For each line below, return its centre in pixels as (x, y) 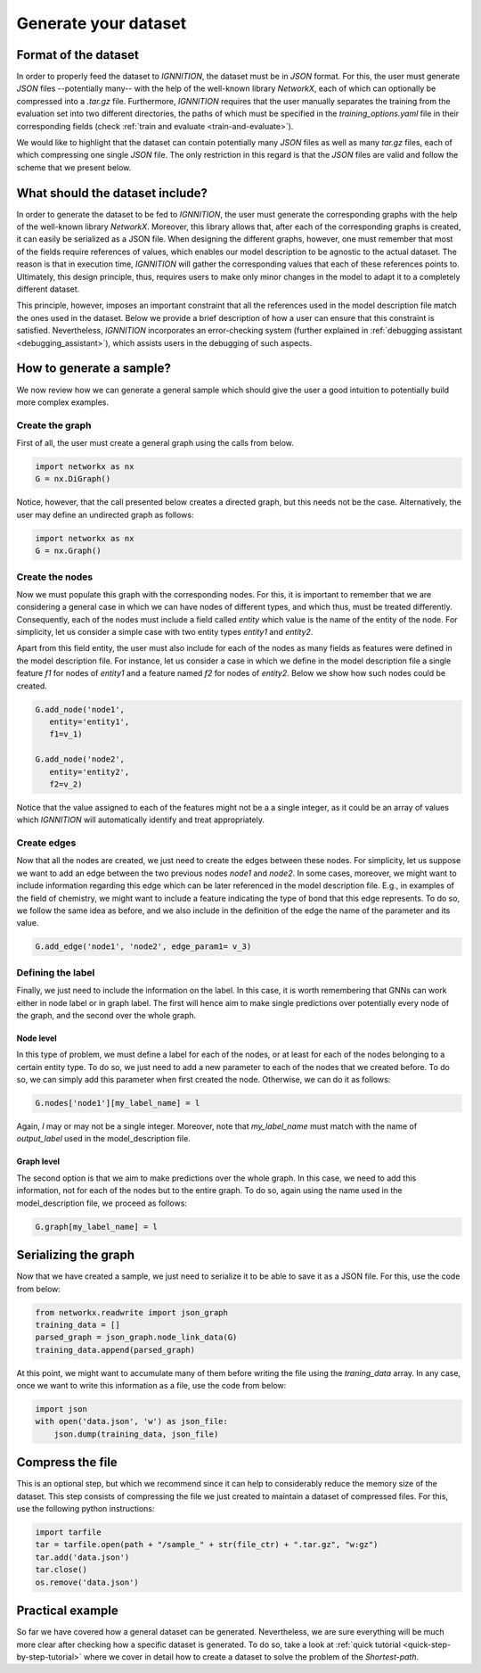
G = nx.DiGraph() (73, 479)
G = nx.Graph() (68, 551)
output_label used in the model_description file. (103, 1139)
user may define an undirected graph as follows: (106, 515)
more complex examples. (63, 402)
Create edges (46, 843)
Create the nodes (55, 577)
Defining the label (56, 972)
